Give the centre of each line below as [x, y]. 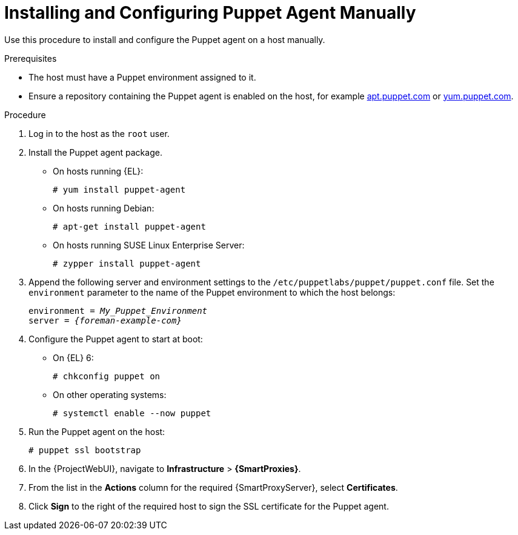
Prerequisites [31, 58]
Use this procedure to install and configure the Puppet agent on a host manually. [165, 39]
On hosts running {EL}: [98, 171]
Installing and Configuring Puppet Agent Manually [210, 13]
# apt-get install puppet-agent [129, 226]
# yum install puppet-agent [119, 189]
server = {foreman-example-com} [105, 320]
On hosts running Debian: [104, 208]
